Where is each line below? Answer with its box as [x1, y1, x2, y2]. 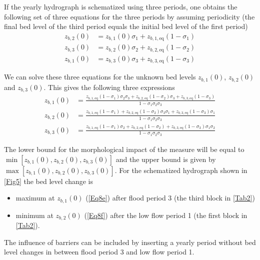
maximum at [15, 192, 55, 203]
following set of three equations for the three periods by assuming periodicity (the [4, 11, 255, 21]
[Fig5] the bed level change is [4, 175, 93, 186]
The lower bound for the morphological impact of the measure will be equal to [4, 143, 244, 154]
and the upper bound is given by [115, 153, 216, 164]
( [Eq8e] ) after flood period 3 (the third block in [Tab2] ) [85, 192, 255, 203]
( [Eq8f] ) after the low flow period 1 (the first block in [84, 209, 247, 220]
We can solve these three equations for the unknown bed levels [4, 71, 196, 82]
